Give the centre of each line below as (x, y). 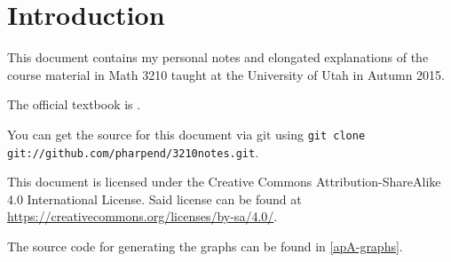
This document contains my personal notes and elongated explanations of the (218, 57)
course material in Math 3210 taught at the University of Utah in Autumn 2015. (226, 74)
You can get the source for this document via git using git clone (186, 134)
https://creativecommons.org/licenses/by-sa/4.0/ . (142, 216)
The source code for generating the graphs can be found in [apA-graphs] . (205, 246)
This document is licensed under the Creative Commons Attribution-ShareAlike (224, 182)
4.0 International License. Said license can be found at (154, 198)
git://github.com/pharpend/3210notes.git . (133, 151)
